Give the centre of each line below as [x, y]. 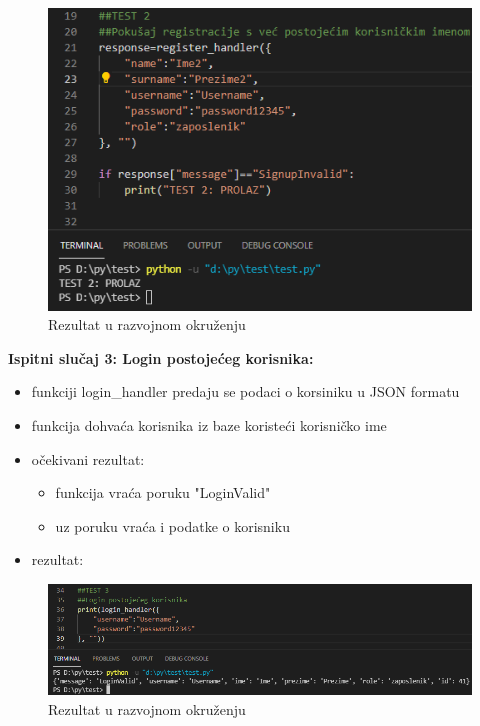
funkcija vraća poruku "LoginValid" [163, 492]
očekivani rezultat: [88, 458]
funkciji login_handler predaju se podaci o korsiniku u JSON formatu [245, 391]
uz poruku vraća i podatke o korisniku [172, 525]
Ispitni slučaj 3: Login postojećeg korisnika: [161, 357]
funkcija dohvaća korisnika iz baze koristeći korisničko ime [209, 424]
